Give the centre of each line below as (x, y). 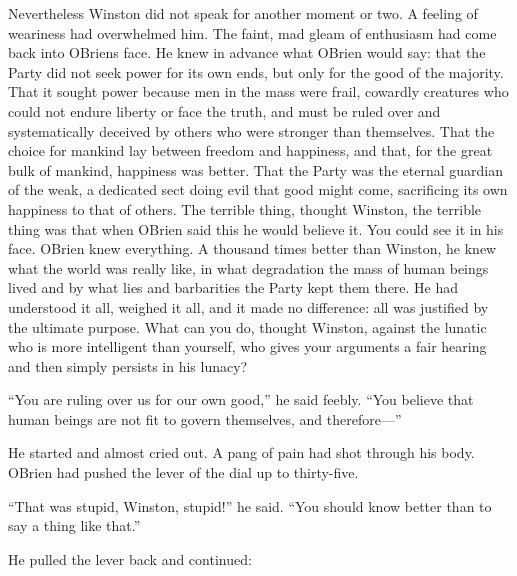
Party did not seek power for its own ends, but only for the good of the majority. (256, 71)
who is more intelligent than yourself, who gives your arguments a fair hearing (247, 346)
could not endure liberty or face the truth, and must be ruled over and (224, 110)
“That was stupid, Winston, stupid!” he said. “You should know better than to (250, 505)
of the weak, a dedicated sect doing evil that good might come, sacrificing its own (258, 189)
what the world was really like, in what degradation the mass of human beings (248, 267)
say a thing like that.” (74, 525)
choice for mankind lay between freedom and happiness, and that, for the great (250, 150)
